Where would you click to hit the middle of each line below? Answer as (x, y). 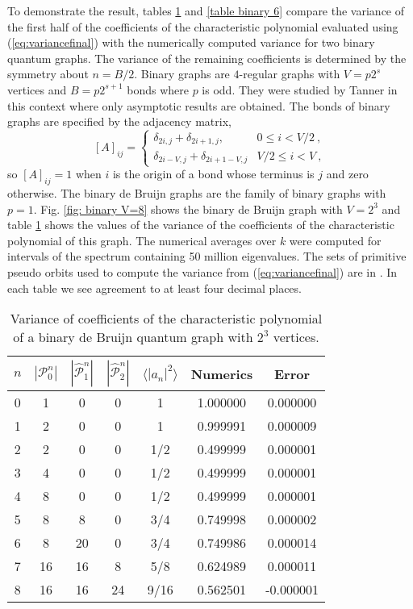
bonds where (158, 89)
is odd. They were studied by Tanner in (300, 89)
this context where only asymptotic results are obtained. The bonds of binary (199, 105)
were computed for (335, 240)
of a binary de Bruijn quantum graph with (133, 337)
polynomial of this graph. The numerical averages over (142, 240)
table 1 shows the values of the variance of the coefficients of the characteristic (201, 225)
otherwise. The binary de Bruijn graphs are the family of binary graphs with (197, 193)
